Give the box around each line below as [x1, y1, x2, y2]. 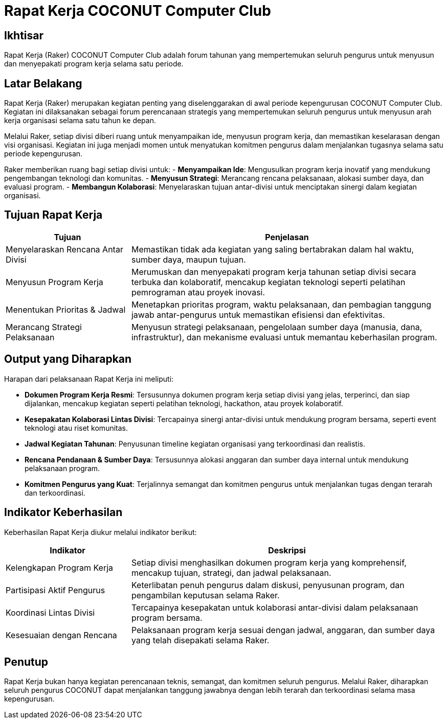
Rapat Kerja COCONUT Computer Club [4, 2, 271, 19]
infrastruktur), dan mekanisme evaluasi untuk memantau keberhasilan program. [131, 332, 437, 342]
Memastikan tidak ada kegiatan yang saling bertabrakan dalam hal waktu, [131, 244, 414, 254]
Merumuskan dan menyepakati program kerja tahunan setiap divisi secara [131, 266, 416, 277]
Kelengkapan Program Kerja [6, 562, 114, 573]
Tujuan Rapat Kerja [4, 208, 103, 222]
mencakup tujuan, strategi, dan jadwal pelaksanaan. [131, 567, 331, 578]
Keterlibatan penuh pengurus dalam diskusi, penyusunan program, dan [131, 579, 405, 590]
